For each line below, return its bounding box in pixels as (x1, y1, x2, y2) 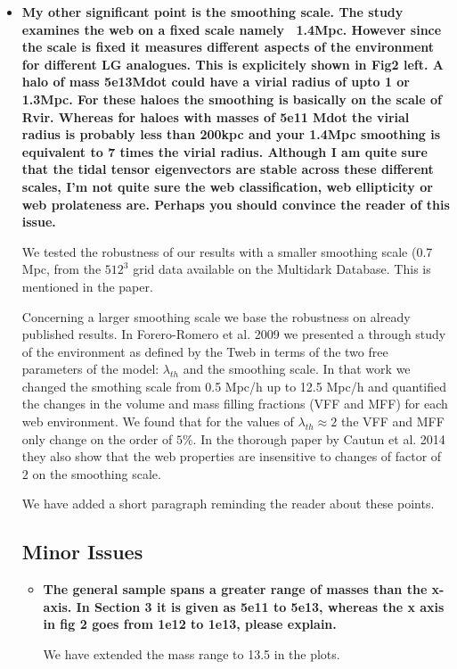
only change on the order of (21, 429, 173, 448)
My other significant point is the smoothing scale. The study (21, 3, 404, 21)
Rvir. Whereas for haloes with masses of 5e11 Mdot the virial (21, 107, 410, 126)
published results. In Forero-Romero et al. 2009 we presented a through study (21, 325, 446, 343)
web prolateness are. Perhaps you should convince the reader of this (21, 194, 450, 213)
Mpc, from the (21, 260, 102, 278)
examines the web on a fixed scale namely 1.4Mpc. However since (21, 20, 442, 38)
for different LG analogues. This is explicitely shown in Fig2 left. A (21, 54, 444, 73)
